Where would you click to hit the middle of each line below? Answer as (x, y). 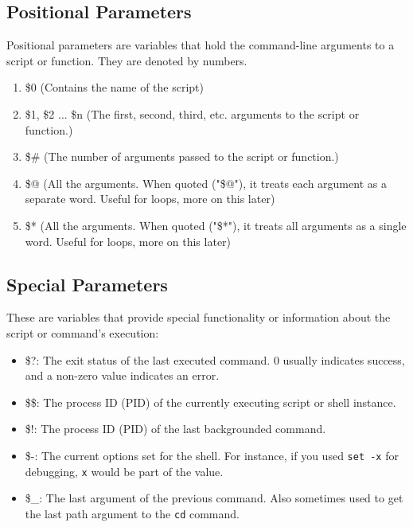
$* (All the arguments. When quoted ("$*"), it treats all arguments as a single (216, 225)
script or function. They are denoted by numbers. (127, 60)
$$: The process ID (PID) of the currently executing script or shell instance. (210, 402)
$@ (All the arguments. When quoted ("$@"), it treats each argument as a (206, 183)
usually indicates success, (344, 359)
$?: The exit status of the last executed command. (148, 359)
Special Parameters (87, 284)
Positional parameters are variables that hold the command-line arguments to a (201, 45)
